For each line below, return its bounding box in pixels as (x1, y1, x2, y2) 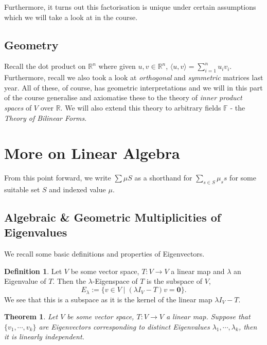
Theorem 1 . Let (4, 311, 58, 322)
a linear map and (171, 265, 225, 276)
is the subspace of (147, 276, 202, 286)
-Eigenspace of (92, 276, 138, 286)
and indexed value (49, 184, 106, 195)
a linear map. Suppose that (166, 311, 251, 322)
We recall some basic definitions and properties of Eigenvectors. (4, 248, 205, 259)
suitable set (4, 184, 40, 195)
